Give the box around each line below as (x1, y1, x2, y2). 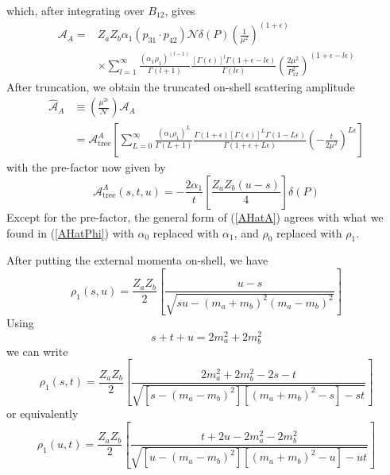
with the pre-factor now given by (6, 159, 166, 176)
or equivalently (6, 405, 79, 422)
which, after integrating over (6, 2, 145, 18)
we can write (6, 342, 68, 359)
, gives (164, 2, 195, 18)
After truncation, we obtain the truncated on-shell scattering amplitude (6, 78, 355, 95)
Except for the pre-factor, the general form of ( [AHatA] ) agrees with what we (6, 208, 384, 225)
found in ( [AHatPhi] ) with (6, 224, 134, 241)
